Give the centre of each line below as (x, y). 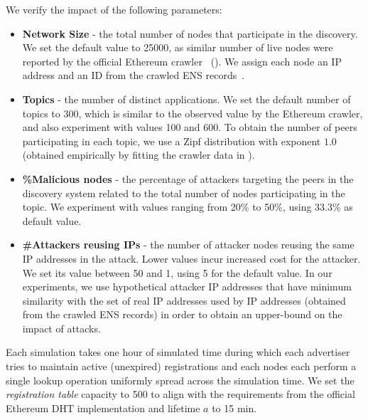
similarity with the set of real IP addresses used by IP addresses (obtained (184, 300)
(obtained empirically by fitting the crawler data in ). (139, 155)
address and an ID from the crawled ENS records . (134, 75)
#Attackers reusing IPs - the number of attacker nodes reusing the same (188, 245)
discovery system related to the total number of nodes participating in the (184, 193)
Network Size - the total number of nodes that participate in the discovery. (190, 33)
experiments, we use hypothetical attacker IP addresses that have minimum (187, 287)
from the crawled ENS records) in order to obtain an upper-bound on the (182, 314)
